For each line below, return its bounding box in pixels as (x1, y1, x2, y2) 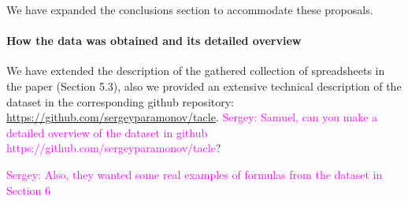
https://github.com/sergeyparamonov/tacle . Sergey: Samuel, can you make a (6, 109, 378, 125)
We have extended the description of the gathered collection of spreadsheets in (6, 62, 385, 79)
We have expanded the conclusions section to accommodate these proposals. (6, 2, 373, 17)
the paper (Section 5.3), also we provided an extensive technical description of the (6, 77, 402, 94)
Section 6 (6, 181, 50, 198)
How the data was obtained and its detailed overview (6, 32, 302, 49)
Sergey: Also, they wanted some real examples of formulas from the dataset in (6, 166, 383, 182)
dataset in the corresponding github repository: (6, 93, 234, 110)
